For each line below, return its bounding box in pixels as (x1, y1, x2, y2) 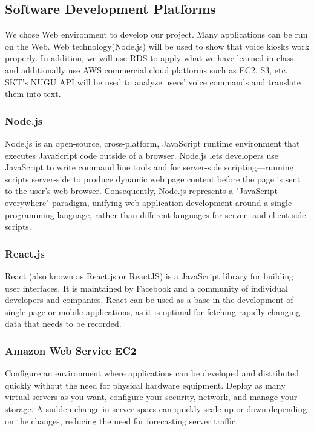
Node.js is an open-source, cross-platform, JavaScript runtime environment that (5, 136, 300, 149)
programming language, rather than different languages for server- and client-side (5, 208, 306, 221)
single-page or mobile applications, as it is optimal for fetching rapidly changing (5, 305, 301, 318)
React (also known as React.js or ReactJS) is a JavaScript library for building (5, 269, 294, 282)
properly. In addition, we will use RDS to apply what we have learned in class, (5, 52, 296, 64)
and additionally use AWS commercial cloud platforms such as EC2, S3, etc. (5, 63, 288, 76)
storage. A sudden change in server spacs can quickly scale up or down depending (5, 402, 307, 415)
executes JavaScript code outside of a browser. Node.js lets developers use (5, 149, 278, 161)
